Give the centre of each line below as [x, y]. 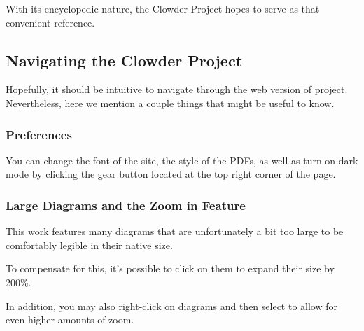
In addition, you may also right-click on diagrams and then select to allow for [172, 305]
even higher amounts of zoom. [70, 319]
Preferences [39, 134]
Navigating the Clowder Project [124, 60]
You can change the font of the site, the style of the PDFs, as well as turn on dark [182, 160]
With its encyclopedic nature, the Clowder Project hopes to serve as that [163, 8]
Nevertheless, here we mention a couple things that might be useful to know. [170, 103]
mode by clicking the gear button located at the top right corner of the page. [171, 174]
